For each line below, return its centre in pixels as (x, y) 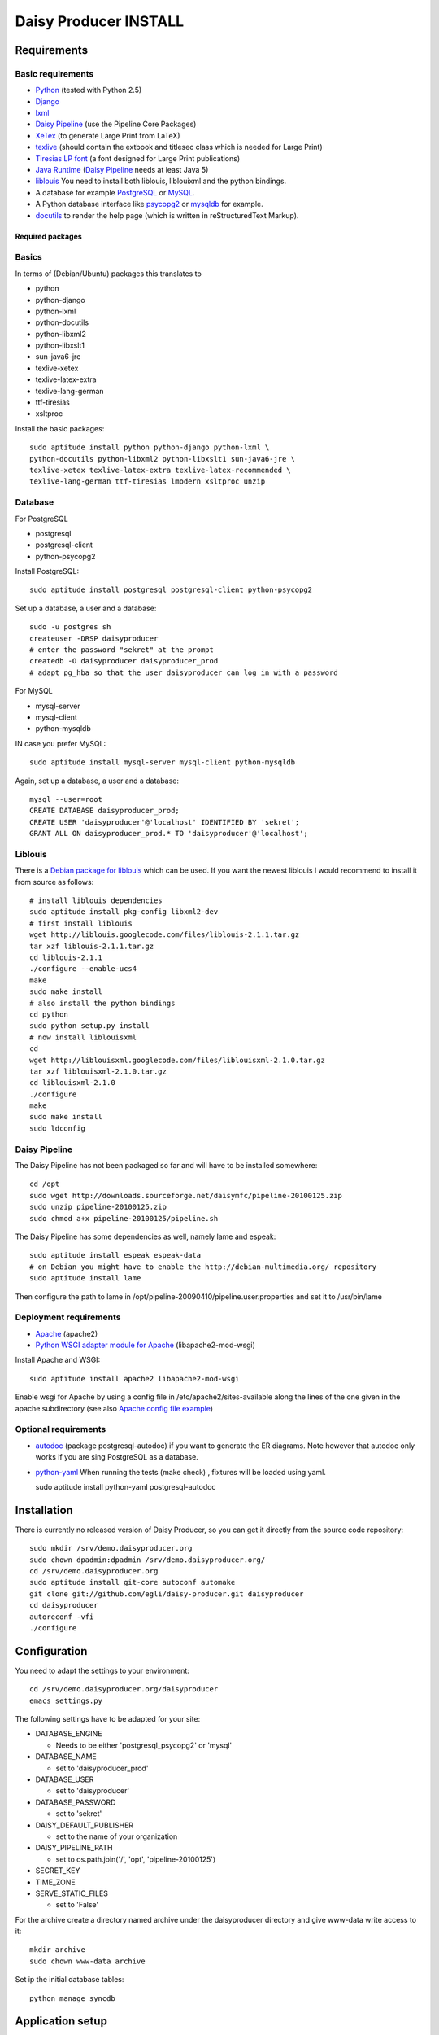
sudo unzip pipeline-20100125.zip (98, 1207)
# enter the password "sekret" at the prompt (122, 650)
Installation (44, 1510)
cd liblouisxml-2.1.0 (72, 1083)
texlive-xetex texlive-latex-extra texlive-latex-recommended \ (161, 470)
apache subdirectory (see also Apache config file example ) (114, 1408)
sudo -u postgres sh (70, 627)
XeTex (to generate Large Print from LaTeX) (108, 135)
